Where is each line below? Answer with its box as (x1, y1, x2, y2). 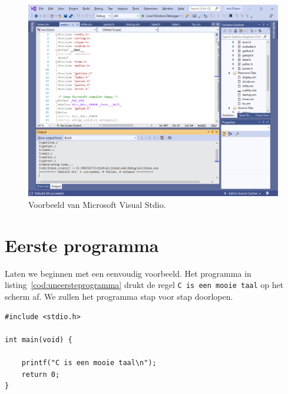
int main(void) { (5, 335, 72, 344)
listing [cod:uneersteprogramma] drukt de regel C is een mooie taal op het (5, 279, 284, 291)
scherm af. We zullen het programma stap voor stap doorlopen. (5, 290, 233, 303)
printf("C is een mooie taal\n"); (21, 358, 157, 367)
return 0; (21, 370, 60, 379)
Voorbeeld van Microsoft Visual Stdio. (28, 198, 166, 211)
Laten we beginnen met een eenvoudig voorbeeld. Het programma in (5, 267, 251, 279)
